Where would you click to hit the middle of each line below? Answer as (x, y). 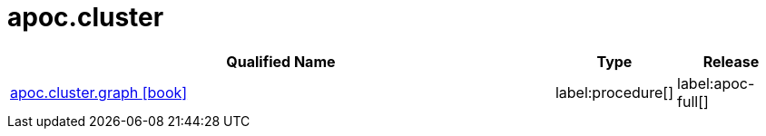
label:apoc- (716, 83)
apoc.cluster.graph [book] (99, 92)
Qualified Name (281, 61)
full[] (693, 101)
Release (731, 61)
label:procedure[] (614, 92)
